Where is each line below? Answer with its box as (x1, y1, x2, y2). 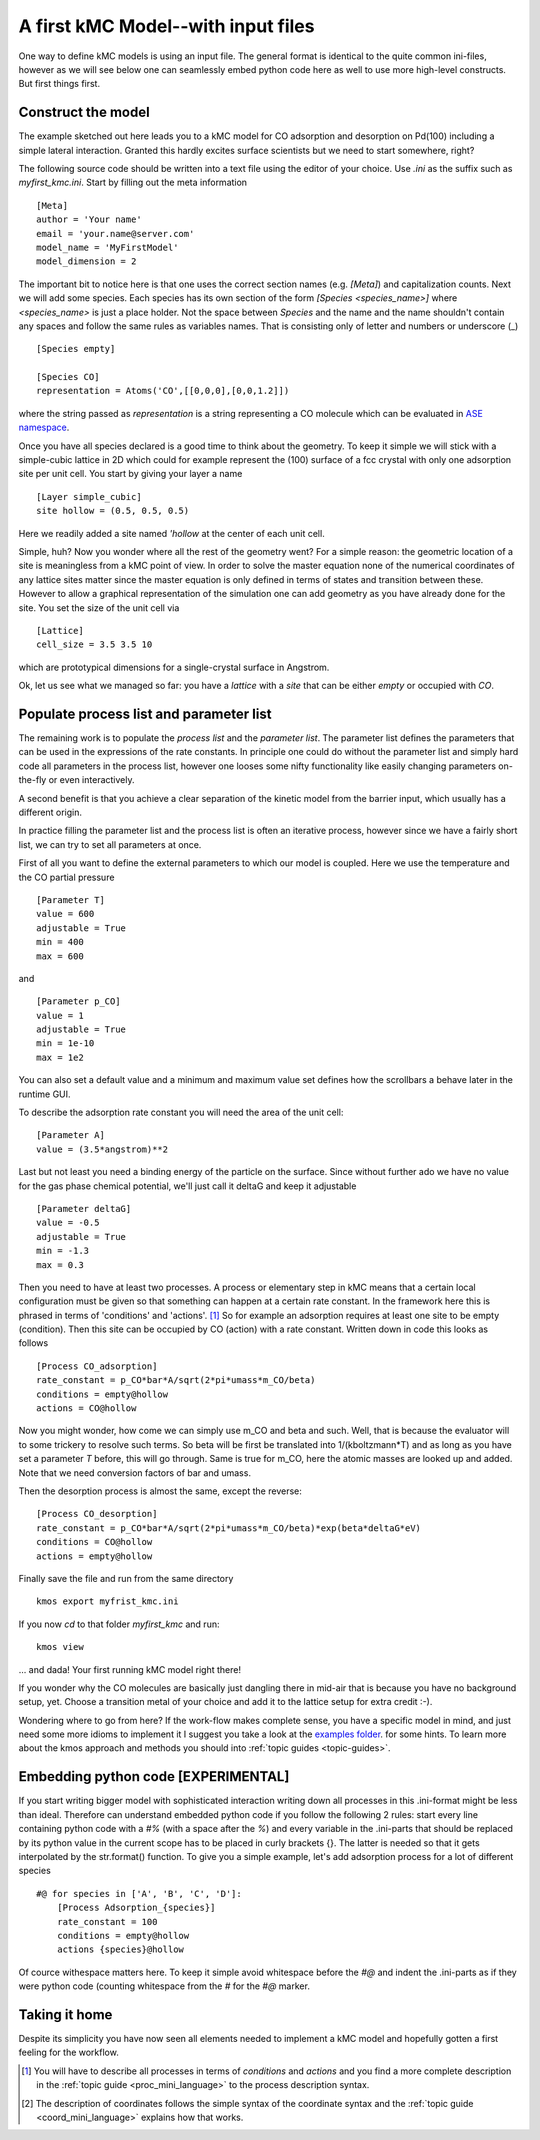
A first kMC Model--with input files (18, 15, 315, 37)
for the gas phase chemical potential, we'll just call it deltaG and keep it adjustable (18, 1180, 357, 1192)
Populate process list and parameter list (18, 705, 272, 722)
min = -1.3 (36, 1245, 90, 1257)
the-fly (18, 774, 47, 786)
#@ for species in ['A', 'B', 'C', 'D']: (36, 1888, 242, 1899)
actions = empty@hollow (36, 1550, 153, 1562)
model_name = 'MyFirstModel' (36, 241, 179, 253)
